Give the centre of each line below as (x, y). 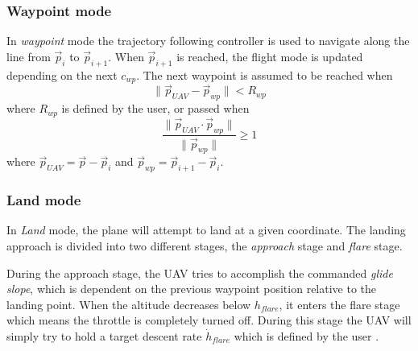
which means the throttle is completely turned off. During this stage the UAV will (209, 320)
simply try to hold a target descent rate (104, 336)
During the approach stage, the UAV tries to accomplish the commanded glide (200, 273)
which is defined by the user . (306, 336)
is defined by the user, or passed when (155, 108)
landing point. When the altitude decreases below (129, 304)
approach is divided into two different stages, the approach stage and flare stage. (205, 246)
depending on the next (62, 74)
